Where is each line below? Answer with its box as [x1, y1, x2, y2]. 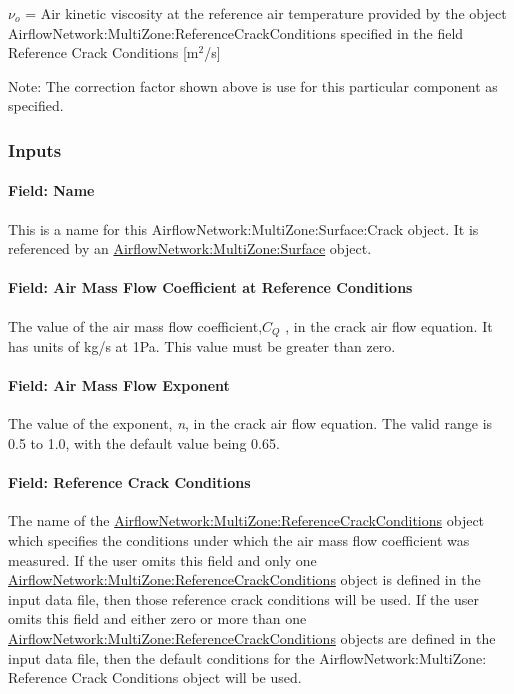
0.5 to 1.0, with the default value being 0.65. [8, 433, 280, 454]
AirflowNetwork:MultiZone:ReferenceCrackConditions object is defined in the [8, 569, 481, 590]
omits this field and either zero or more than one [8, 608, 307, 629]
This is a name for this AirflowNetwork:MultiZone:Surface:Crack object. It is [8, 218, 479, 239]
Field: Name [8, 180, 95, 201]
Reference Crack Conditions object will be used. [8, 667, 302, 688]
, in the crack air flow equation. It [285, 315, 493, 336]
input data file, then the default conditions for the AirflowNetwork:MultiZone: [8, 647, 487, 668]
